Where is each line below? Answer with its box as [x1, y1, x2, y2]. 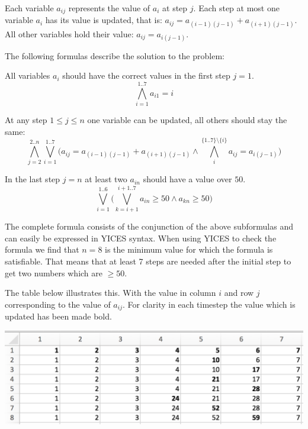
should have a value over [143, 173, 232, 185]
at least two [85, 173, 127, 185]
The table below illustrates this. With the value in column [5, 286, 216, 299]
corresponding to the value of [5, 298, 111, 310]
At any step [5, 114, 47, 126]
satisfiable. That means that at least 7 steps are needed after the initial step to [5, 254, 291, 267]
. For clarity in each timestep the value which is [122, 298, 296, 310]
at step [162, 2, 188, 14]
